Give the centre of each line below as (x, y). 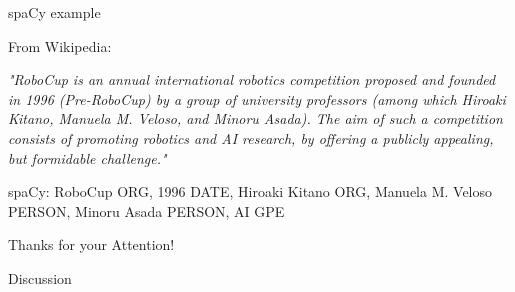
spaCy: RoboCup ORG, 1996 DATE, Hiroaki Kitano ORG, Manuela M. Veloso (250, 191)
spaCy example (54, 12)
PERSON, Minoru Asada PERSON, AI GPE (146, 210)
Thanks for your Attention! (91, 244)
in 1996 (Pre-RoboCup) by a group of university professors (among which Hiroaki (257, 98)
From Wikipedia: (60, 45)
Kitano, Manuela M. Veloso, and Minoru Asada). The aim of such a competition (255, 118)
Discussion (40, 277)
